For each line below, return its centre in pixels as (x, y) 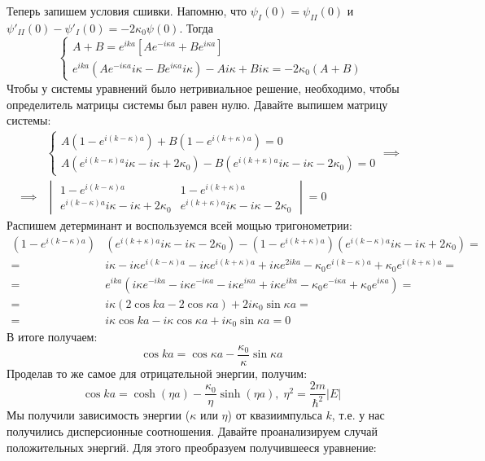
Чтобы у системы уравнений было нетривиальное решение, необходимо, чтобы (203, 88)
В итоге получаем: (52, 337)
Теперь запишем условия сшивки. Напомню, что (127, 11)
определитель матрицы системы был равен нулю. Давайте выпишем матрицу (197, 104)
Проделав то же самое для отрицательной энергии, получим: (157, 373)
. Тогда (196, 27)
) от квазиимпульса (275, 415)
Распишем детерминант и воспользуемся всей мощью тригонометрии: (179, 225)
